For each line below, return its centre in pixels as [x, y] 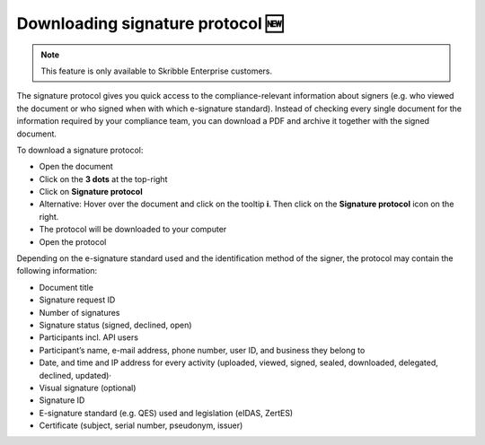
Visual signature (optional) [88, 388]
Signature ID [62, 400]
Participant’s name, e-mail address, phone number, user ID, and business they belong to [202, 350]
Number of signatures [79, 312]
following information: [57, 271]
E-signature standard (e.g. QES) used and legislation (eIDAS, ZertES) [166, 413]
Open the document [76, 167]
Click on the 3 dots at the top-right [103, 179]
